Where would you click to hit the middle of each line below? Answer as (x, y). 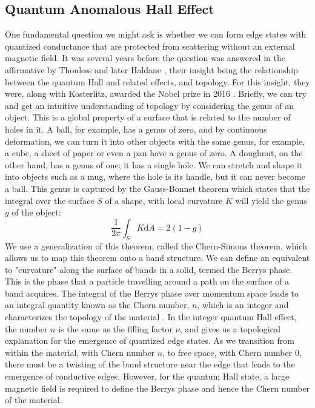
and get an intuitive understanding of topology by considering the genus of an (150, 105)
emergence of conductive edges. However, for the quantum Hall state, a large (147, 376)
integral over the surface (50, 200)
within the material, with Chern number (80, 352)
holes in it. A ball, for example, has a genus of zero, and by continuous (136, 129)
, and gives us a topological (230, 328)
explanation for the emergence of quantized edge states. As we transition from (150, 341)
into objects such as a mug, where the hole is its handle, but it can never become (155, 176)
